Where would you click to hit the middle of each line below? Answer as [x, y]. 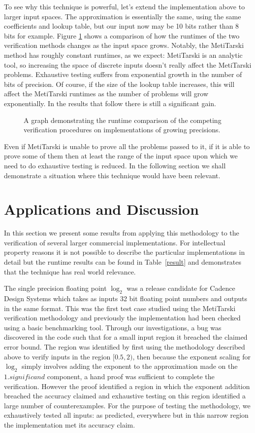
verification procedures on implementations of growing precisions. [122, 130]
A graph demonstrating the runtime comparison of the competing [123, 120]
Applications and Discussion [101, 209]
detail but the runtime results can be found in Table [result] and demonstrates [123, 262]
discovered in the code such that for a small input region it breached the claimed [126, 337]
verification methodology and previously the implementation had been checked [122, 318]
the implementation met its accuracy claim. [70, 424]
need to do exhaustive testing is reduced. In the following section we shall [115, 165]
